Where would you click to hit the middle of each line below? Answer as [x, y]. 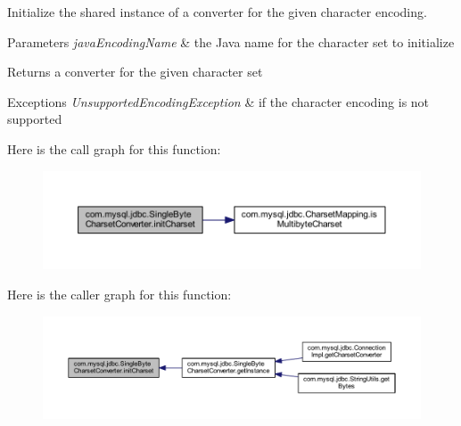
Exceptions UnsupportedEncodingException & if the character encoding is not [218, 101]
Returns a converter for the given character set [135, 72]
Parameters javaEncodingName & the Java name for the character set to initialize [231, 41]
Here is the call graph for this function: [114, 148]
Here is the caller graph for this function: [119, 294]
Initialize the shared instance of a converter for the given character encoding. [217, 12]
